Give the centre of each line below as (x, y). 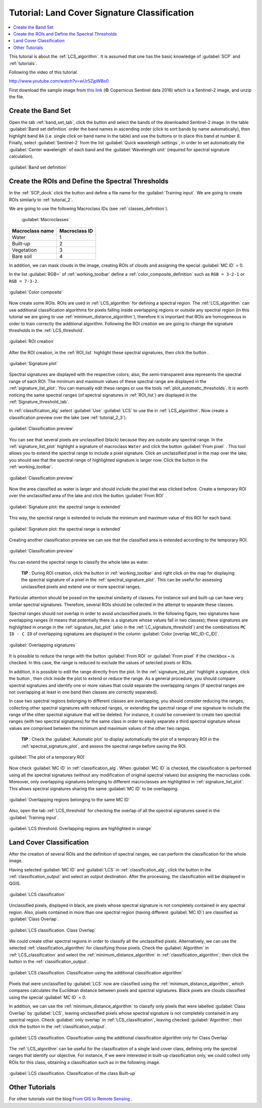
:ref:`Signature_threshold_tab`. (39, 402)
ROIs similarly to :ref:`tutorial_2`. (41, 200)
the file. (16, 97)
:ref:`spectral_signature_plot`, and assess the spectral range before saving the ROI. (104, 746)
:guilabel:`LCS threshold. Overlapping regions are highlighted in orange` (81, 829)
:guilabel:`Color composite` (36, 292)
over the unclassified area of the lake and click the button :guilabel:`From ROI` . (88, 496)
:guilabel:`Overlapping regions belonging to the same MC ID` (70, 800)
